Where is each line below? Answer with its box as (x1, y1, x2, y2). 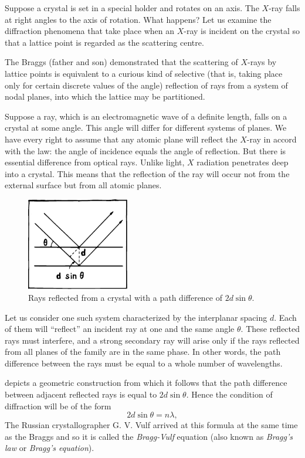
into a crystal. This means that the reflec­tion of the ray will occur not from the (5, 167, 290, 179)
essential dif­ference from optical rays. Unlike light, (5, 156, 185, 168)
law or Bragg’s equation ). (5, 442, 94, 454)
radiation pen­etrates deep (196, 156, 289, 168)
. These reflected (240, 323, 300, 335)
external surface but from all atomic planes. (5, 179, 162, 191)
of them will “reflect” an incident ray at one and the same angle (5, 323, 235, 335)
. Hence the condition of (186, 388, 273, 401)
